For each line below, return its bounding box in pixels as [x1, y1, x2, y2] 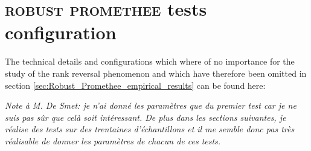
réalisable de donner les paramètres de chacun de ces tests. [5, 134, 221, 147]
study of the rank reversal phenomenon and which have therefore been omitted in [5, 66, 307, 79]
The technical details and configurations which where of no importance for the [5, 55, 295, 68]
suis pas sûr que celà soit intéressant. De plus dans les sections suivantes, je [5, 111, 286, 123]
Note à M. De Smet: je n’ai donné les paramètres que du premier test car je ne [5, 99, 297, 112]
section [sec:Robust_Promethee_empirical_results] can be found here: [5, 79, 266, 91]
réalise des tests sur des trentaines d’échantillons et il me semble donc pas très [5, 123, 295, 135]
